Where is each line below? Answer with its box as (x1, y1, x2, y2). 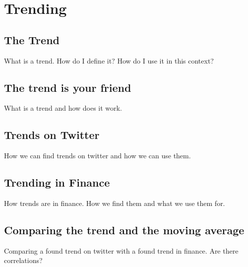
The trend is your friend (4, 79, 131, 95)
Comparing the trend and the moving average (4, 222, 245, 237)
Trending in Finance (4, 175, 110, 190)
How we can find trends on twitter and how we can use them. (4, 150, 191, 161)
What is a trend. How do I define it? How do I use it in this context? (4, 55, 214, 66)
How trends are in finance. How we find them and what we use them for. (4, 198, 225, 208)
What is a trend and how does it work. (4, 103, 122, 113)
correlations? (4, 255, 43, 266)
